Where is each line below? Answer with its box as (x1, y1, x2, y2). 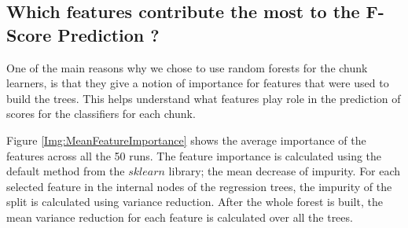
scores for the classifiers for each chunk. (6, 105, 196, 122)
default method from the (6, 163, 125, 179)
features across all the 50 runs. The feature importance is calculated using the (6, 147, 382, 164)
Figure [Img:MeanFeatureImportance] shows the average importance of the (6, 131, 366, 148)
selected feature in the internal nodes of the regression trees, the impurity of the (6, 178, 392, 194)
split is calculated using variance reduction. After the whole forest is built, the (6, 193, 383, 210)
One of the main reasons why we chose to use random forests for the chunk (6, 59, 368, 75)
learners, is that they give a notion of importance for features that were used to (6, 75, 389, 91)
